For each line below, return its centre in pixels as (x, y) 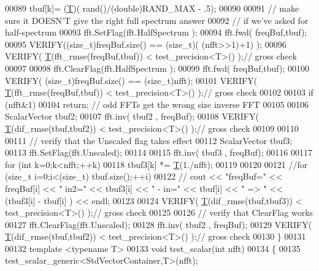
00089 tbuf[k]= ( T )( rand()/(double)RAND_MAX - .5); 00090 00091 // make (152, 8)
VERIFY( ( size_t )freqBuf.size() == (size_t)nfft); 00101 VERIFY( (131, 80)
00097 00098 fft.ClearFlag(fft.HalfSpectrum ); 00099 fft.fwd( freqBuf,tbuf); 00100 (157, 68)
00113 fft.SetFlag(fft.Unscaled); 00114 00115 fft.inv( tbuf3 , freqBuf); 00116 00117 (159, 152)
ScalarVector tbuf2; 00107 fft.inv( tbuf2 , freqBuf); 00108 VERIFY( (132, 116)
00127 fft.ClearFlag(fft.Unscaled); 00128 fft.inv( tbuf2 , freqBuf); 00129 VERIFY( (159, 224)
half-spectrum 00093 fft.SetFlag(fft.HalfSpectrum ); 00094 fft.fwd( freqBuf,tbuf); (156, 32)
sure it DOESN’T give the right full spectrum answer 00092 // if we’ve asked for (157, 20)
